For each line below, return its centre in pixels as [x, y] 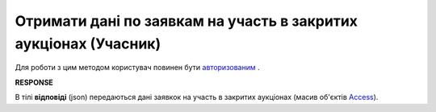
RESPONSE [34, 82]
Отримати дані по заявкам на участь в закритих [187, 21]
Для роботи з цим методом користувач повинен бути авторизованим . [137, 68]
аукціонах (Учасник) [88, 44]
